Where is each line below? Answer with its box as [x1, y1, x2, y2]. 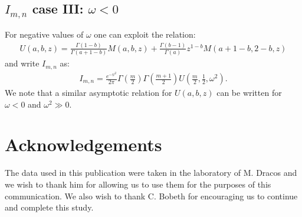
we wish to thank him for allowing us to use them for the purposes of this [5, 178, 271, 190]
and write [5, 57, 40, 69]
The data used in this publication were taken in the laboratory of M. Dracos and [5, 166, 297, 179]
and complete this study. [5, 201, 94, 213]
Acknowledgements [5, 132, 162, 156]
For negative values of [5, 28, 84, 40]
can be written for [216, 86, 282, 99]
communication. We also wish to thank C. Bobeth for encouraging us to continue [5, 189, 298, 202]
